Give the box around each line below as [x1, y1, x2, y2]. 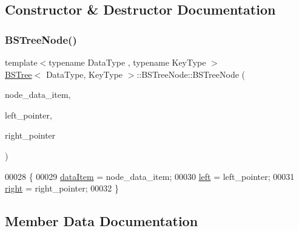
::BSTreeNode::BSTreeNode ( [136, 67, 245, 80]
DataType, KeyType [45, 67, 123, 80]
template [5, 56, 38, 68]
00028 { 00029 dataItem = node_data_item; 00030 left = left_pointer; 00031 [5, 170, 295, 182]
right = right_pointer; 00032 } [5, 182, 119, 195]
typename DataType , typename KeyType [49, 56, 206, 68]
